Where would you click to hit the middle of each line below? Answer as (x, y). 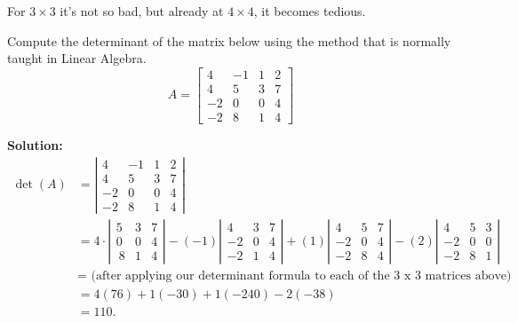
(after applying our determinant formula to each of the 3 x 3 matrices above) (301, 276)
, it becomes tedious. (310, 11)
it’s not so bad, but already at (142, 11)
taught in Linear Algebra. (77, 58)
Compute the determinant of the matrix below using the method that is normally (229, 40)
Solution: (35, 144)
